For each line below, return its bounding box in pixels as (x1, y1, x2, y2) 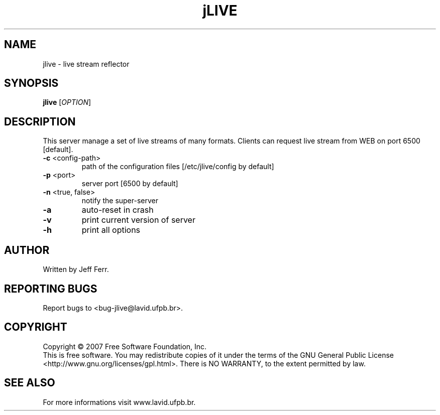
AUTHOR (4, 243, 50, 256)
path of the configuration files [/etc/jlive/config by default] (81, 162, 274, 171)
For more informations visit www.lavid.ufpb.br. (43, 397, 196, 406)
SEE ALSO (4, 376, 55, 389)
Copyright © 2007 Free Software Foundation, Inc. (43, 342, 207, 351)
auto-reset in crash (81, 205, 154, 215)
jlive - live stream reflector (43, 59, 130, 68)
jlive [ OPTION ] (43, 98, 91, 107)
